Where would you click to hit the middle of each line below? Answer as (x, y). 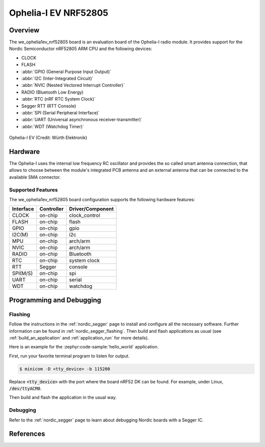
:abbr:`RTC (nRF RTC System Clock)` (58, 99)
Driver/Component (91, 209)
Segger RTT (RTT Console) (49, 106)
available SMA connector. (35, 177)
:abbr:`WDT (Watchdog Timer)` (53, 126)
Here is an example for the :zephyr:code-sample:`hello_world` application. (84, 347)
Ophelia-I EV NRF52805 (59, 13)
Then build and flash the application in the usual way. (63, 397)
